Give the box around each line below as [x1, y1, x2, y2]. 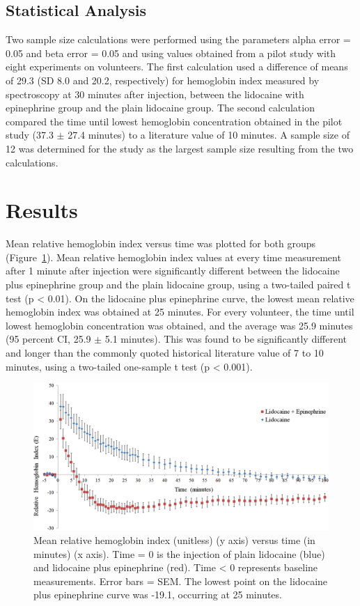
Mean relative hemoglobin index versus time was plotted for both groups [6, 236, 315, 251]
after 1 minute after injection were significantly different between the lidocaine [6, 263, 340, 278]
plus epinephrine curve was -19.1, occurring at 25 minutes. [33, 587, 282, 602]
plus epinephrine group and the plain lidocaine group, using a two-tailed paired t [6, 277, 351, 292]
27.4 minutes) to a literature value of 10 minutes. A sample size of [68, 127, 350, 142]
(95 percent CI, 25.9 [6, 332, 91, 346]
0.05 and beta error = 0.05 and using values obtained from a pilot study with [6, 45, 336, 60]
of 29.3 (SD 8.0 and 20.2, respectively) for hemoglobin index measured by [6, 72, 320, 87]
